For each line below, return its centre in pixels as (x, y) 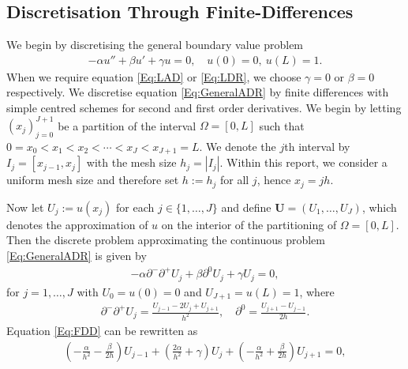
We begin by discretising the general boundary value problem (155, 45)
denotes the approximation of (77, 224)
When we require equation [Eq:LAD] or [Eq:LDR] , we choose (154, 76)
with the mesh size (131, 162)
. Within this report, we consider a (303, 162)
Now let (25, 207)
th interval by (317, 146)
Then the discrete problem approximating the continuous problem (166, 240)
